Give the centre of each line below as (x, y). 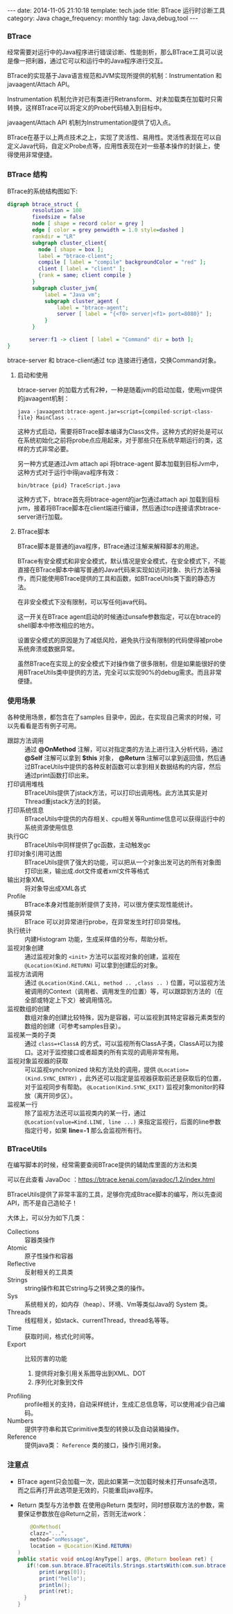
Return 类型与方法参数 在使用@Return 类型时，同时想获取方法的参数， (118, 1505)
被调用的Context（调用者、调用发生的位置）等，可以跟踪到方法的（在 (124, 992)
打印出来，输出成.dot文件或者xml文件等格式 (87, 871)
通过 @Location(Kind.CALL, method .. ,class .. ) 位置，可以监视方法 (125, 983)
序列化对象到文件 (59, 1382)
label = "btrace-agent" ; (93, 307)
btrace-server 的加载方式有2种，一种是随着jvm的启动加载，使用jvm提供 (120, 389)
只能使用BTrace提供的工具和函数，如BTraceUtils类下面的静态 (123, 578)
